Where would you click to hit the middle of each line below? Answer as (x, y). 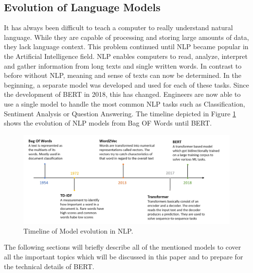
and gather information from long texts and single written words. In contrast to (123, 65)
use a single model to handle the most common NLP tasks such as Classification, (125, 103)
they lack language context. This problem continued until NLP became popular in (126, 46)
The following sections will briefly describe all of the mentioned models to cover (123, 247)
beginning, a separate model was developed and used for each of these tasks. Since (126, 84)
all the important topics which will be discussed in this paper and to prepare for (124, 256)
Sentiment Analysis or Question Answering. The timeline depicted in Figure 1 (120, 113)
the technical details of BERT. (49, 266)
